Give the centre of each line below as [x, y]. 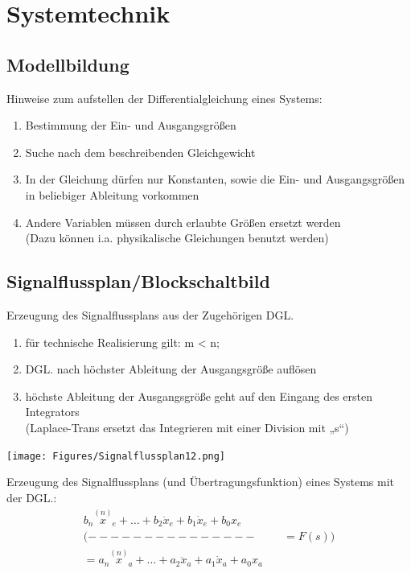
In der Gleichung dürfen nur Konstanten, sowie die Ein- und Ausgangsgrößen [215, 179]
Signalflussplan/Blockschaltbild [138, 281]
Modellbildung [68, 64]
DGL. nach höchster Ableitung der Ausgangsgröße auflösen [171, 369]
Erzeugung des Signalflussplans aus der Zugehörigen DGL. [150, 314]
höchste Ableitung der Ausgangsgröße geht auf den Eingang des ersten [199, 396]
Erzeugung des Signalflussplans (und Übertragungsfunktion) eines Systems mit [201, 482]
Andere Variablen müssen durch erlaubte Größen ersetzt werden [183, 222]
